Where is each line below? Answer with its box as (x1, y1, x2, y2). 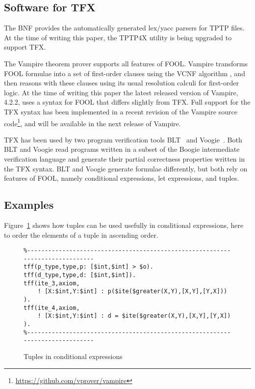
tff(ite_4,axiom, (24, 304, 80, 311)
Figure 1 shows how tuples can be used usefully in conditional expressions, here (4, 220, 244, 230)
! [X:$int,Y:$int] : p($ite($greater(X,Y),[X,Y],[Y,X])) (37, 288, 228, 295)
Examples (4, 197, 54, 212)
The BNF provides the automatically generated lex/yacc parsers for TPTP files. (4, 23, 245, 33)
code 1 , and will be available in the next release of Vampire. (4, 116, 181, 128)
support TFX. (4, 42, 46, 52)
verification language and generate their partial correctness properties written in (4, 153, 245, 164)
